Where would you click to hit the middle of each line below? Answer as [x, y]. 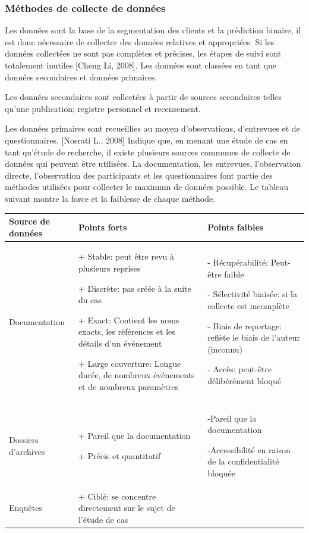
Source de [29, 221]
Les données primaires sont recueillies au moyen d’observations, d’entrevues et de [152, 128]
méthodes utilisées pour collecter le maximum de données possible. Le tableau [147, 187]
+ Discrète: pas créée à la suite [135, 288]
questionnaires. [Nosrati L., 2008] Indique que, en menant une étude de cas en [146, 140]
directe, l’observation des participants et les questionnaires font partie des [139, 175]
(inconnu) [225, 349]
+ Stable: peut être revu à [126, 256]
